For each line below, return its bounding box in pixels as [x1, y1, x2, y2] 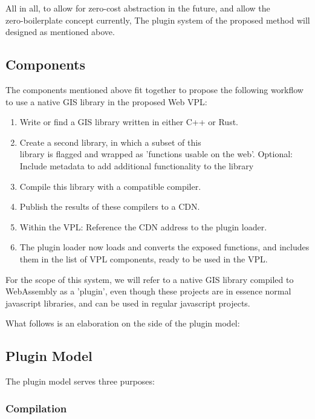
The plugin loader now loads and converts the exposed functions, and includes [19, 241, 310, 253]
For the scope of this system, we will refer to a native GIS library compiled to [5, 273, 294, 285]
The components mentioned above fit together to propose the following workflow [5, 83, 304, 96]
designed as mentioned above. [5, 25, 115, 38]
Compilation [5, 400, 67, 415]
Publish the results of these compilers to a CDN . [19, 200, 200, 213]
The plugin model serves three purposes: [5, 375, 155, 388]
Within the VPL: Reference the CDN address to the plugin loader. [19, 220, 267, 233]
